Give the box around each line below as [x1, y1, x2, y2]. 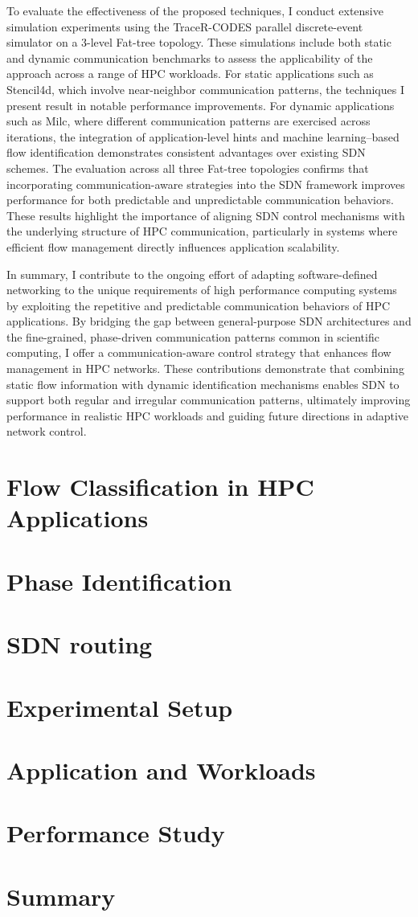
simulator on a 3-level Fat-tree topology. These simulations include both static [6, 34, 391, 51]
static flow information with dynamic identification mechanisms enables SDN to [6, 375, 400, 392]
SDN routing [6, 628, 153, 661]
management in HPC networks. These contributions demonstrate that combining [6, 360, 404, 377]
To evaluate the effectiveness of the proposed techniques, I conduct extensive [6, 2, 383, 18]
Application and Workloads [6, 753, 316, 786]
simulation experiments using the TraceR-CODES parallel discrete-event [6, 18, 363, 35]
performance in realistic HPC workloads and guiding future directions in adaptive [6, 407, 409, 424]
